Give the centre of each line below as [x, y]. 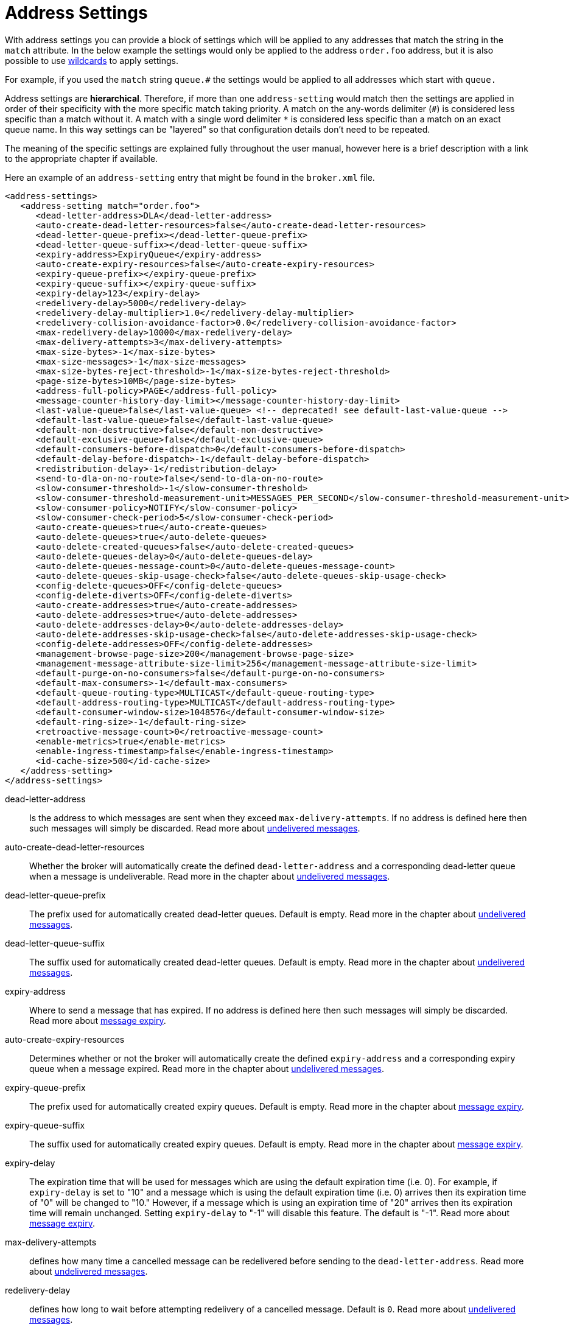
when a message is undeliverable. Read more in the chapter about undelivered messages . [210, 876]
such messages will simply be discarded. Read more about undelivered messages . [195, 828]
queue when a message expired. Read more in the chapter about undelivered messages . [207, 1068]
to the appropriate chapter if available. [82, 158]
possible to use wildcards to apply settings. [92, 60]
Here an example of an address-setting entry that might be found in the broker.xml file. [190, 177]
